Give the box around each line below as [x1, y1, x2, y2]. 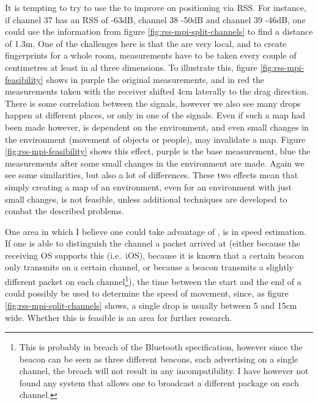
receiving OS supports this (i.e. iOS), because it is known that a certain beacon [5, 248, 304, 261]
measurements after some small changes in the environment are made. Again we [5, 156, 305, 169]
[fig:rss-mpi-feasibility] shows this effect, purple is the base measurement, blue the [5, 145, 311, 157]
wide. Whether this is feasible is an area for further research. [5, 311, 232, 323]
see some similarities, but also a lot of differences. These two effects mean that [5, 168, 298, 181]
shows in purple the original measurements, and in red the [46, 73, 265, 85]
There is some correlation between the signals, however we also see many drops [5, 96, 301, 109]
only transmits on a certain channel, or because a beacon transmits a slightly [5, 261, 294, 273]
